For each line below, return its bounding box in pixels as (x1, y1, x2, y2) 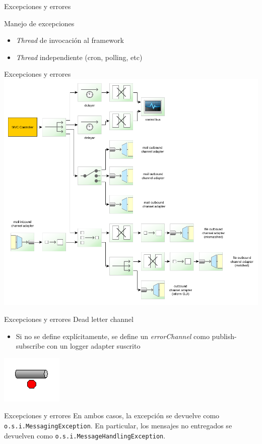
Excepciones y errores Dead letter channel (4, 314, 134, 324)
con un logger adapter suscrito (47, 341, 141, 351)
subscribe (16, 341, 45, 351)
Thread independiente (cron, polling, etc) (16, 51, 143, 62)
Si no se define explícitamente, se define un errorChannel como (16, 330, 210, 341)
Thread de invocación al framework (16, 35, 124, 45)
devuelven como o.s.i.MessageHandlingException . (4, 430, 166, 440)
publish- (212, 330, 237, 341)
